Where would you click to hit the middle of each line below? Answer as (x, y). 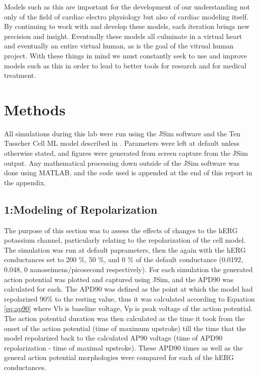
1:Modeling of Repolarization (81, 209)
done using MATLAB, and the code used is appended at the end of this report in (128, 173)
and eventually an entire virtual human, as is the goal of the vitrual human (119, 46)
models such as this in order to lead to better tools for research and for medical (125, 65)
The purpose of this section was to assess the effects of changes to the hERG (121, 230)
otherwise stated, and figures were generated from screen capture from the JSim (126, 153)
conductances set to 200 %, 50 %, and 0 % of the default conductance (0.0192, (124, 259)
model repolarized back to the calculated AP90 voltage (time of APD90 (113, 338)
